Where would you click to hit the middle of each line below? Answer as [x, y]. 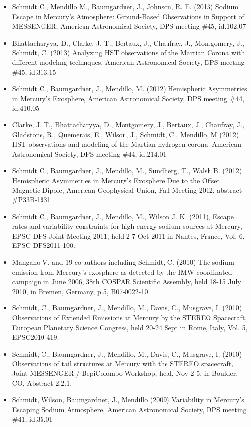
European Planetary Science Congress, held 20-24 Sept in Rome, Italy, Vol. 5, [130, 327]
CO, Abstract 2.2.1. [42, 383]
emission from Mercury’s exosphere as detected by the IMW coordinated [122, 272]
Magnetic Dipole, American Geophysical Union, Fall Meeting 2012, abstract [127, 190]
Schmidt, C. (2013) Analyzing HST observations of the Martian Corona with [128, 52]
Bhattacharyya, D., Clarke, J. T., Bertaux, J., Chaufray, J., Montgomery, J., [128, 42]
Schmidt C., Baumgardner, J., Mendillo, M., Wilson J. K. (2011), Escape [123, 216]
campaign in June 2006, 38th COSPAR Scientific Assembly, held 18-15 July [126, 281]
